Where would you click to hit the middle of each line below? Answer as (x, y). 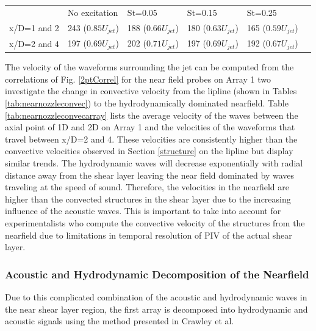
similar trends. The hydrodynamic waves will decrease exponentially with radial (154, 163)
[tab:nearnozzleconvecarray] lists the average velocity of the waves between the (152, 115)
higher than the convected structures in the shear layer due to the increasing (148, 199)
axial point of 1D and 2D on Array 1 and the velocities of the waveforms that (150, 127)
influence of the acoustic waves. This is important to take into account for (143, 211)
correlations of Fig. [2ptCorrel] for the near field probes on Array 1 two (138, 79)
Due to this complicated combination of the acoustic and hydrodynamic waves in (156, 296)
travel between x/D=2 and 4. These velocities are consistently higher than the (151, 139)
